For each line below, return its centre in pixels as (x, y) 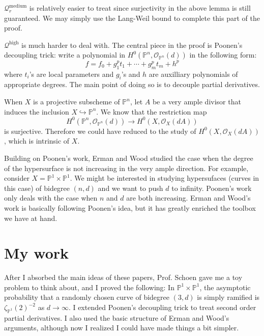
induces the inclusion (37, 111)
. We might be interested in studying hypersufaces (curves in (165, 178)
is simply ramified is (228, 297)
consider (17, 178)
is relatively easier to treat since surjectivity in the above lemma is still (140, 8)
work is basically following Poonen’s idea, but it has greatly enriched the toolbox (130, 207)
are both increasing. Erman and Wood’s (188, 198)
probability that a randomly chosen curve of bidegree (87, 297)
